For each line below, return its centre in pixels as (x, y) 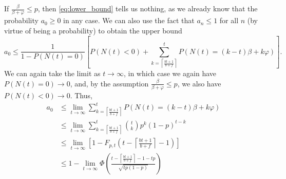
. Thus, (81, 95)
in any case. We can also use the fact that (129, 20)
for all (229, 20)
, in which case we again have (170, 73)
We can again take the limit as (52, 73)
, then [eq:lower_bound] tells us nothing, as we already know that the (148, 8)
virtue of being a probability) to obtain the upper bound (93, 30)
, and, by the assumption (109, 83)
